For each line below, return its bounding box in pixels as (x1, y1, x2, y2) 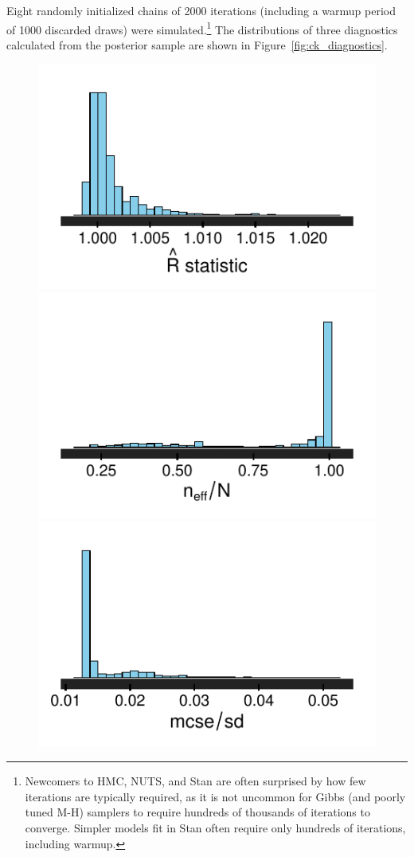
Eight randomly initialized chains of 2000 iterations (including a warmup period (6, 2, 396, 18)
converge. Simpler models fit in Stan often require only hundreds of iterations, (25, 819, 406, 835)
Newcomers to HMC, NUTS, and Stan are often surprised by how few (25, 773, 366, 789)
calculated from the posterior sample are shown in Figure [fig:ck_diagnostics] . (6, 36, 388, 53)
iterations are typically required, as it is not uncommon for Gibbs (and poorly (25, 788, 406, 804)
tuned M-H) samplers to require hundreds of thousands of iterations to (25, 804, 370, 820)
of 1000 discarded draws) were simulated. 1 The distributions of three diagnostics (6, 18, 398, 37)
